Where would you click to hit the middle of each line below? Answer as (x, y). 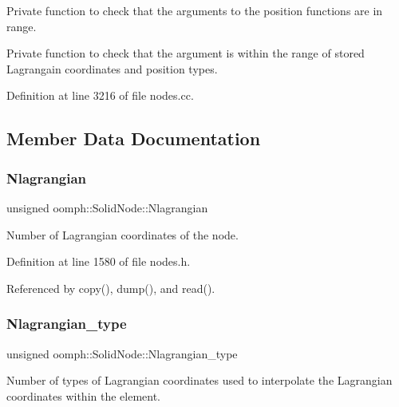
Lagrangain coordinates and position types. (112, 68)
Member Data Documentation (134, 138)
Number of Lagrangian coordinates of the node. (122, 234)
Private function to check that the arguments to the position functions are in (195, 10)
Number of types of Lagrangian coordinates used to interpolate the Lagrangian (199, 380)
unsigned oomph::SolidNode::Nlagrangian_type (122, 353)
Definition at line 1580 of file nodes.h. (99, 261)
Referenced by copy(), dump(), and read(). (111, 288)
